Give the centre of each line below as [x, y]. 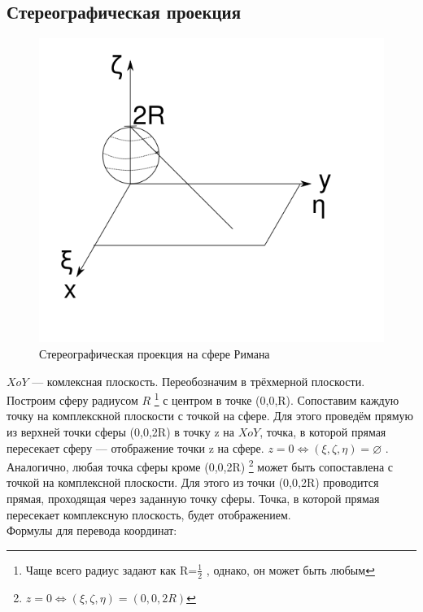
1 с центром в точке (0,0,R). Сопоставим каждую [277, 399]
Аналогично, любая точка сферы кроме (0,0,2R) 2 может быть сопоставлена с [200, 465]
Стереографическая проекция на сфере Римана [155, 353]
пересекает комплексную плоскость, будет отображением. [149, 514]
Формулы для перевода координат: [92, 530]
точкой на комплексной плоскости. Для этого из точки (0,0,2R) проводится [193, 482]
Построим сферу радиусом [72, 399]
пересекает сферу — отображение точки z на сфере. [135, 447]
